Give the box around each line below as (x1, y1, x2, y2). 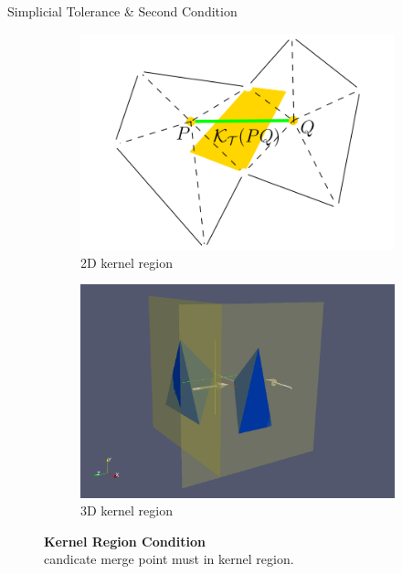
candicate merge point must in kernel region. (44, 549, 294, 569)
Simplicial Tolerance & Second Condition (7, 2, 238, 20)
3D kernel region (80, 501, 173, 520)
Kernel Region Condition (44, 531, 206, 550)
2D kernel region (80, 252, 173, 271)
